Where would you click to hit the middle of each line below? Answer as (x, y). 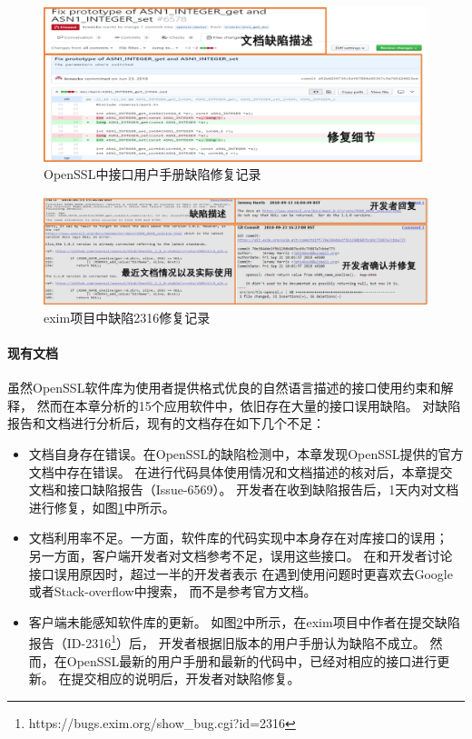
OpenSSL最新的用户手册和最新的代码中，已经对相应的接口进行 (252, 660)
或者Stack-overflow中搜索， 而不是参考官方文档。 (172, 591)
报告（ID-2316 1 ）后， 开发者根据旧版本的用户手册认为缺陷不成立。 (227, 641)
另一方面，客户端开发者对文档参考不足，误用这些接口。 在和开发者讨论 (241, 555)
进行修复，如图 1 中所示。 (102, 507)
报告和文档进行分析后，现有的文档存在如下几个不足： (166, 423)
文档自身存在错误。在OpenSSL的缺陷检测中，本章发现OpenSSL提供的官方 (246, 453)
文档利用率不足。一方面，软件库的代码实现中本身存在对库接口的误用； (238, 538)
